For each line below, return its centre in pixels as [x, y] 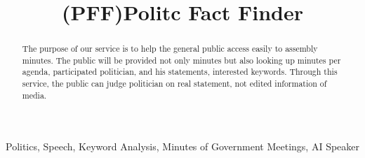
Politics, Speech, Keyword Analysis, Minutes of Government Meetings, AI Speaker [183, 146]
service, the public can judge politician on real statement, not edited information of [174, 84]
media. [34, 95]
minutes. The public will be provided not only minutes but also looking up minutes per [181, 60]
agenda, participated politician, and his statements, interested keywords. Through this [180, 72]
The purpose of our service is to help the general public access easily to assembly [170, 49]
